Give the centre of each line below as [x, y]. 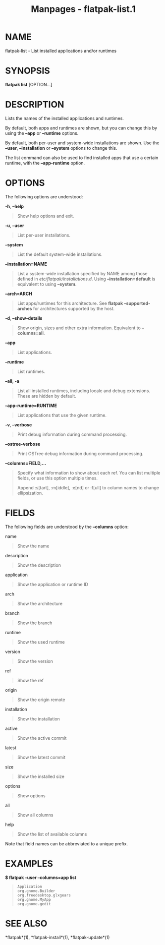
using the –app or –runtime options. [42, 133]
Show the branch [35, 623]
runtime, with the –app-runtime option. [45, 163]
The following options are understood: [44, 196]
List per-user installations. [44, 235]
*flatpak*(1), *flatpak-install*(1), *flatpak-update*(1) [57, 937]
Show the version [35, 661]
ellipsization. [30, 493]
